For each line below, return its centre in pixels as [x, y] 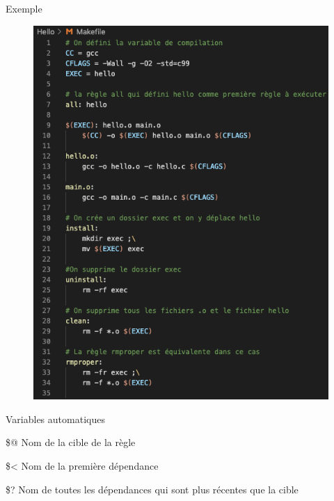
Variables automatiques [55, 419]
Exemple [24, 8]
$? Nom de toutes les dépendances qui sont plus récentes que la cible [152, 489]
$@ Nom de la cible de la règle [71, 442]
